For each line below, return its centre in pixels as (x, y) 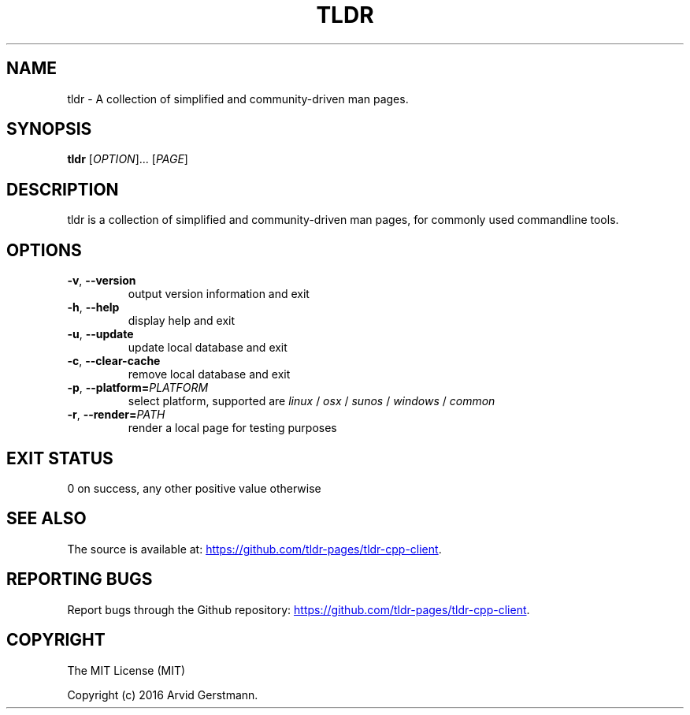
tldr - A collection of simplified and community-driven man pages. (238, 99)
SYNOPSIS (49, 129)
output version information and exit (219, 294)
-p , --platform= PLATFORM (138, 388)
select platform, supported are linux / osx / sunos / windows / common (312, 401)
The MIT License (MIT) (126, 670)
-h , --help (93, 307)
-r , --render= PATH (116, 415)
